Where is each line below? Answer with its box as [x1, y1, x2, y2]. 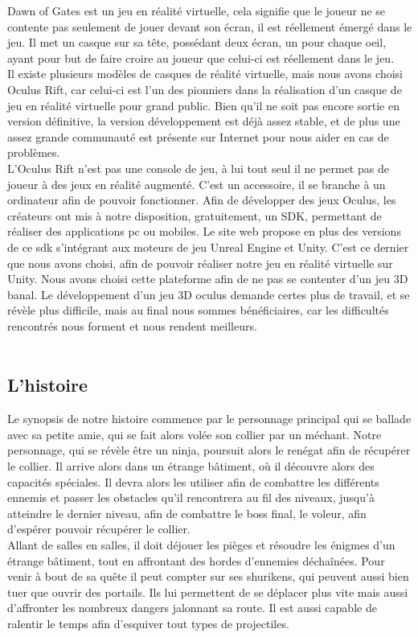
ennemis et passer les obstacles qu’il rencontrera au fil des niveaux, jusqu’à [7, 489, 375, 506]
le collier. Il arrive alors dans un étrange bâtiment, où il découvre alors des [7, 458, 375, 475]
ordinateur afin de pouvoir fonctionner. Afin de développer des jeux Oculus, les [7, 191, 396, 208]
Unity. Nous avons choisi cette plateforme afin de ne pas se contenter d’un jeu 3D [7, 270, 408, 287]
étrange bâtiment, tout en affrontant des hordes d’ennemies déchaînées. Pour [7, 552, 385, 569]
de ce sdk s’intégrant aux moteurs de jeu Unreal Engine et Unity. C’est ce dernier [7, 238, 409, 255]
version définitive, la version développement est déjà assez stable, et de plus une [7, 113, 400, 129]
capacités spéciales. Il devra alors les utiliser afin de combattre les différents [7, 473, 379, 490]
